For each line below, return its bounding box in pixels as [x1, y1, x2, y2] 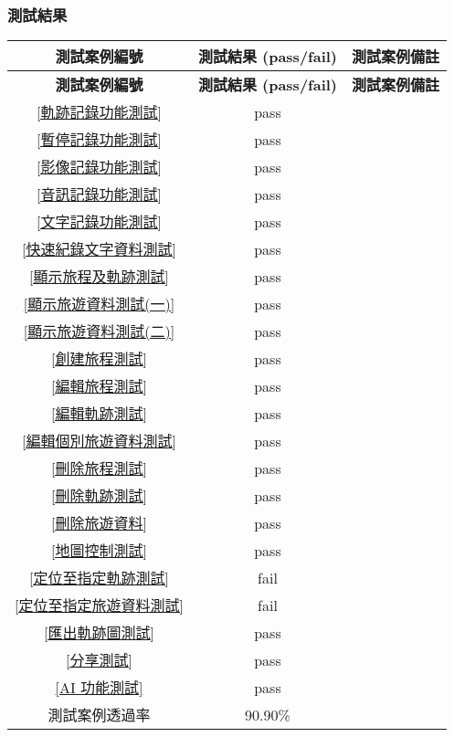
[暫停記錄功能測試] [37, 129, 162, 151]
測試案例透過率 [48, 704, 151, 726]
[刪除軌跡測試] [51, 485, 147, 507]
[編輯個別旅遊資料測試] [22, 430, 176, 452]
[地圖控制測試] [51, 540, 147, 562]
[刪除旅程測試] [51, 458, 147, 479]
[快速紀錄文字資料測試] [22, 238, 176, 260]
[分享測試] [66, 649, 132, 671]
